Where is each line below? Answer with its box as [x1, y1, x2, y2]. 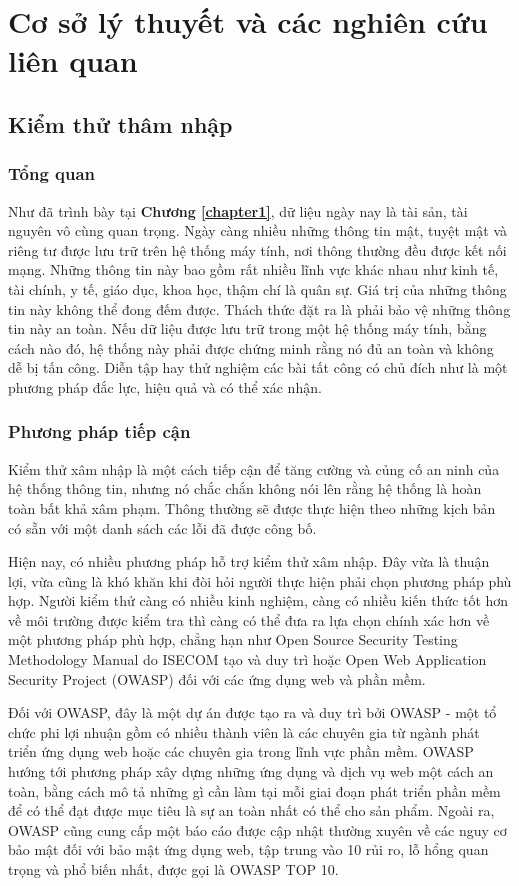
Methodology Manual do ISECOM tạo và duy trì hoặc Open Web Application [8, 649, 487, 670]
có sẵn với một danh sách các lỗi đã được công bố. [8, 517, 317, 538]
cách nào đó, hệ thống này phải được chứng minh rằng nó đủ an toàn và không [8, 337, 494, 358]
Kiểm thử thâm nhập [8, 108, 233, 139]
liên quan [8, 40, 138, 81]
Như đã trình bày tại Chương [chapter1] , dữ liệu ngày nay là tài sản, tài [8, 200, 468, 221]
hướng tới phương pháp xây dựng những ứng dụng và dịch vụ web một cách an [8, 761, 494, 782]
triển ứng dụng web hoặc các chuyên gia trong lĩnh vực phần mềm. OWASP [8, 741, 474, 762]
